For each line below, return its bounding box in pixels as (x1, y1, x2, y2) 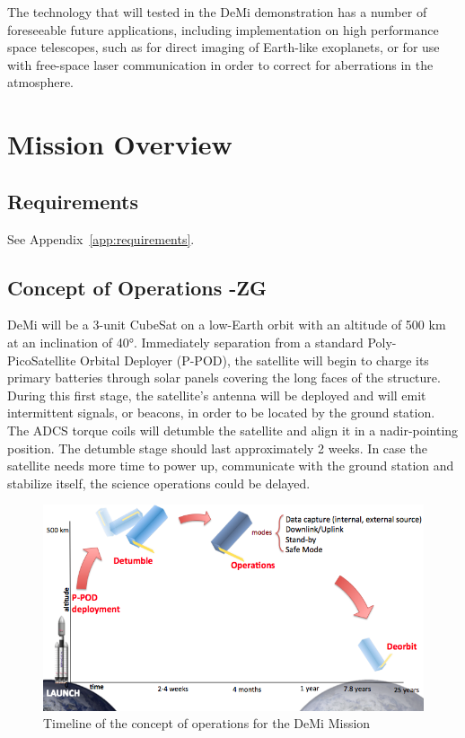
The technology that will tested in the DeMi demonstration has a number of (7, 3, 427, 21)
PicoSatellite (7, 350, 76, 369)
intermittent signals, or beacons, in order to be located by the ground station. (7, 403, 435, 422)
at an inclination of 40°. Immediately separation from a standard (7, 332, 364, 351)
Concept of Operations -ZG (7, 273, 268, 301)
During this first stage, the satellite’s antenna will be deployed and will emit (7, 385, 426, 404)
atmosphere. (7, 73, 75, 92)
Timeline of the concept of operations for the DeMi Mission (43, 714, 371, 733)
